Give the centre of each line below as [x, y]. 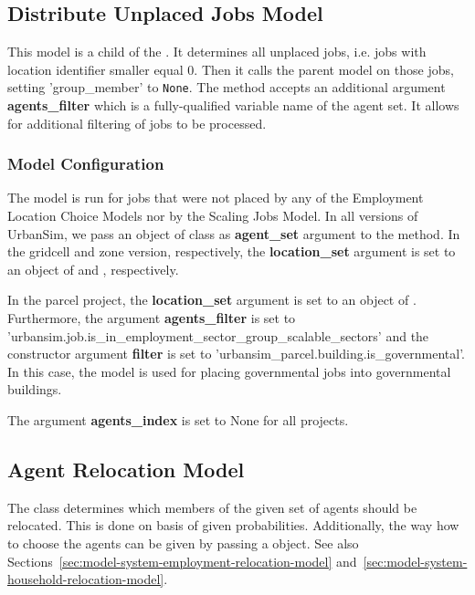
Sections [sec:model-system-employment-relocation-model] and [182, 561]
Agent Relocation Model [126, 469]
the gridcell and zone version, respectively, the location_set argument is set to [232, 251]
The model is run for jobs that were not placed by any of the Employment [216, 198]
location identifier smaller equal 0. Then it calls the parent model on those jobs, [231, 69]
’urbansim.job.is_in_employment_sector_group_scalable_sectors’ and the [218, 335]
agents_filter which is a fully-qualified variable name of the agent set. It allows [233, 105]
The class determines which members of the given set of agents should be [212, 507]
